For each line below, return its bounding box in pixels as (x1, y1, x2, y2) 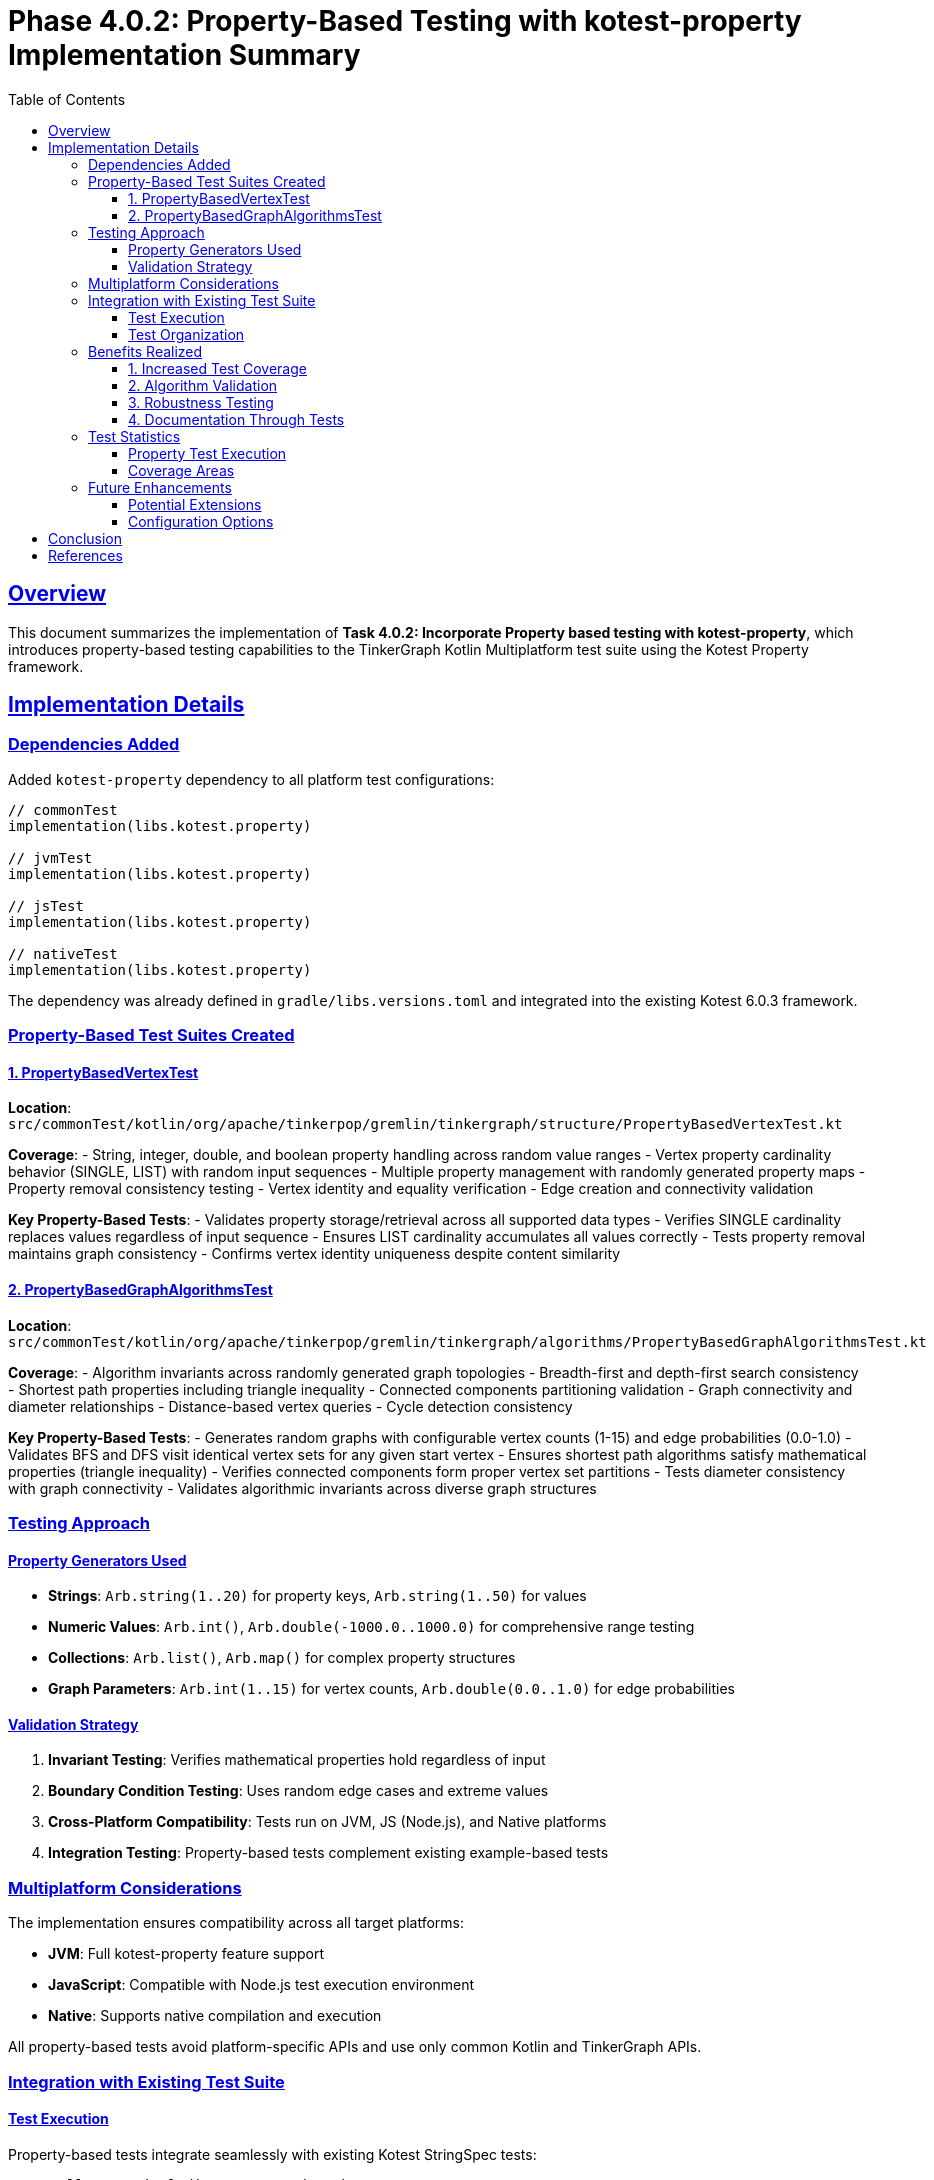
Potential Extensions (128, 495, 262, 513)
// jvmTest (8, 849, 93, 866)
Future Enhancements (88, 478, 232, 496)
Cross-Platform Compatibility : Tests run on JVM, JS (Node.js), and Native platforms (48, 1813, 607, 1831)
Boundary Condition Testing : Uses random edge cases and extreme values (48, 1782, 549, 1800)
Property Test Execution (128, 444, 287, 462)
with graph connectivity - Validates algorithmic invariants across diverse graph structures (8, 1479, 597, 1497)
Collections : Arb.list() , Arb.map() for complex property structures (48, 1649, 516, 1667)
